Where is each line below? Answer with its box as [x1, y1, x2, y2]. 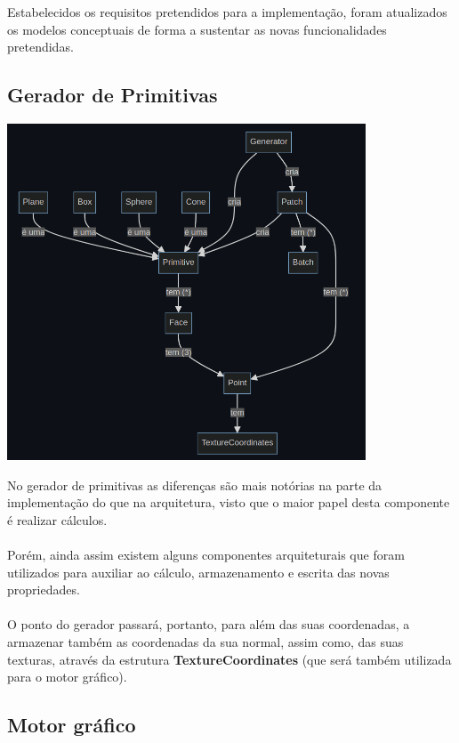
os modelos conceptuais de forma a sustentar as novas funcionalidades [7, 20, 387, 38]
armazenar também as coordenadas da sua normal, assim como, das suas [7, 633, 404, 650]
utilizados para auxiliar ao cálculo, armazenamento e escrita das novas [7, 562, 390, 581]
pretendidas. [7, 37, 74, 56]
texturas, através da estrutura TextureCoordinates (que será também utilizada [7, 650, 452, 668]
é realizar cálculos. [7, 510, 108, 529]
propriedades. [7, 580, 80, 599]
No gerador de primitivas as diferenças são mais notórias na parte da [7, 475, 382, 494]
